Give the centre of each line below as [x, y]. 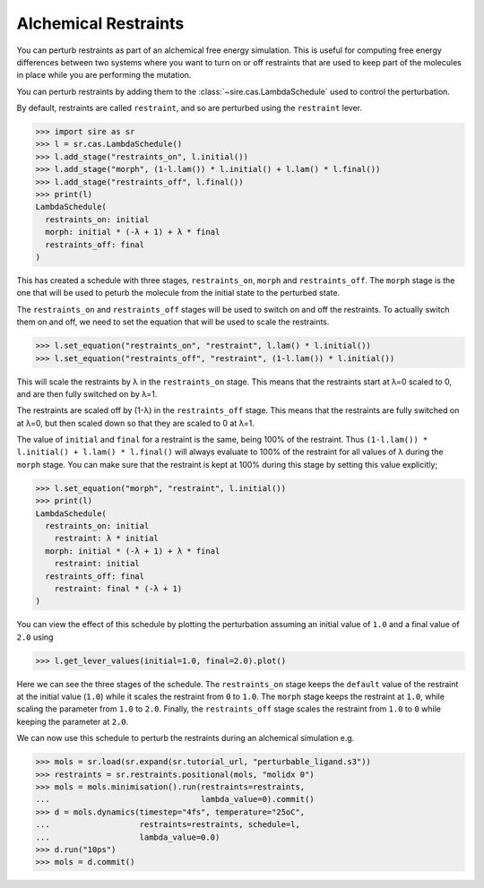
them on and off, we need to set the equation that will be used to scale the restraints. [173, 322]
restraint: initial [97, 564]
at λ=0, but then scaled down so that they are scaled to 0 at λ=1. [135, 423]
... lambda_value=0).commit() [175, 799]
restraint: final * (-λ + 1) [118, 588]
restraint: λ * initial [106, 539]
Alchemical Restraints [100, 23]
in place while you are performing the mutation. [104, 75]
